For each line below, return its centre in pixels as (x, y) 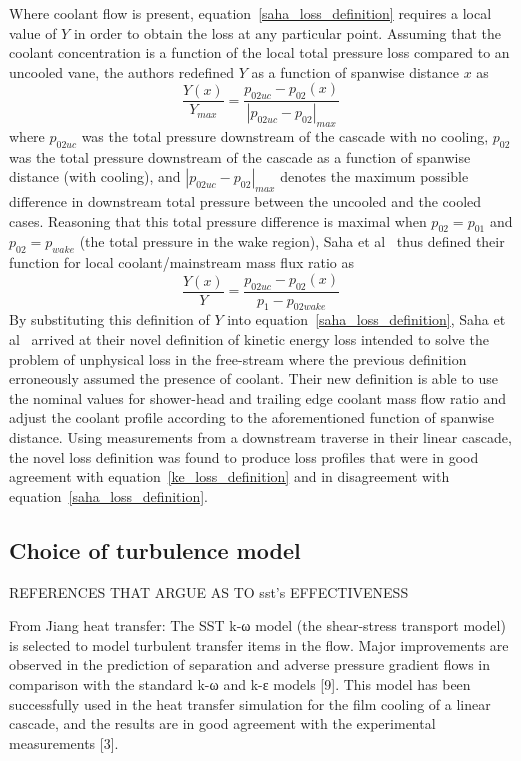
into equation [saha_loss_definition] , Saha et (366, 319)
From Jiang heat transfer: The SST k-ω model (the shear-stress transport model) (257, 625)
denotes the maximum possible (374, 176)
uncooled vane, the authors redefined (121, 71)
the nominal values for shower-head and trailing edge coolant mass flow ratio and (258, 397)
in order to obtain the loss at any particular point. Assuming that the (287, 32)
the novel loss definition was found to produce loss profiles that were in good (244, 456)
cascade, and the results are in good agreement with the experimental (222, 723)
